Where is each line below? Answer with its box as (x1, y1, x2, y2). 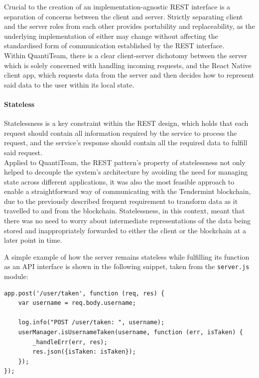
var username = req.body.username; (18, 299, 136, 307)
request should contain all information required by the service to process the (4, 127, 237, 138)
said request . (4, 147, 42, 157)
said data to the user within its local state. (4, 79, 134, 90)
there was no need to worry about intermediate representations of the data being (4, 215, 251, 226)
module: (4, 271, 28, 282)
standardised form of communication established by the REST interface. (4, 40, 225, 51)
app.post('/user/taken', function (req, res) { (4, 289, 165, 297)
